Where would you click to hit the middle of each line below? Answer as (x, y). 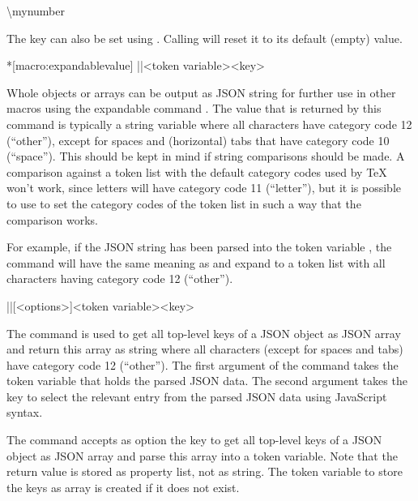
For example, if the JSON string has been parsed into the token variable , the (199, 247)
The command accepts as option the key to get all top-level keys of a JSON (194, 440)
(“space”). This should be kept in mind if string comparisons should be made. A (206, 156)
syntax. (25, 412)
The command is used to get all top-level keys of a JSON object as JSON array (204, 333)
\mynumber (36, 11)
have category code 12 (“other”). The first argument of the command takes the (203, 364)
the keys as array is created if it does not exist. (123, 487)
